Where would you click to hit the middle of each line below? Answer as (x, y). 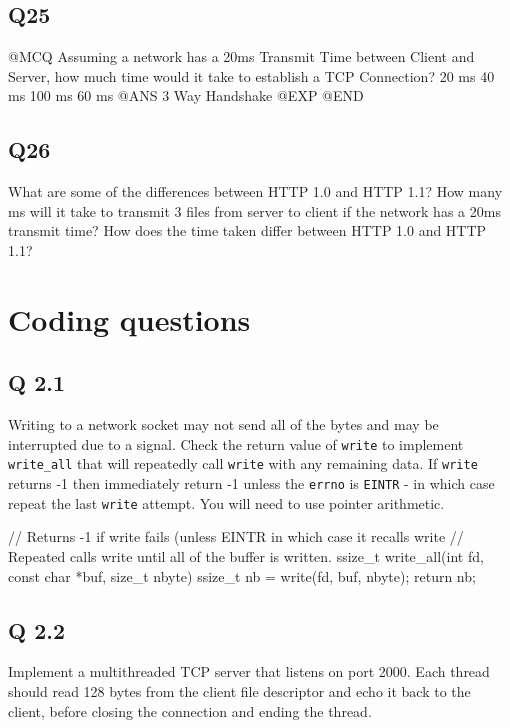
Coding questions (129, 318)
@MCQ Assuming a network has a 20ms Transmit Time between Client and (241, 56)
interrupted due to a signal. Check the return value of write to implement (236, 443)
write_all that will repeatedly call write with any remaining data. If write (243, 463)
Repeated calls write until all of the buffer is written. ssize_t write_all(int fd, (246, 555)
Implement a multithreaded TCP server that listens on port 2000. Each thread (249, 671)
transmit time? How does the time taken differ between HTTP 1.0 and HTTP (247, 230)
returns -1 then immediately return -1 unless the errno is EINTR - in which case (251, 483)
